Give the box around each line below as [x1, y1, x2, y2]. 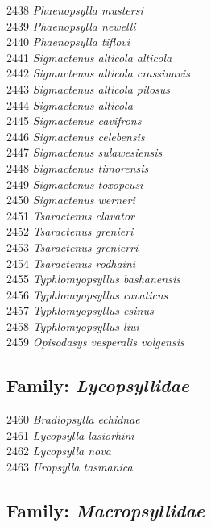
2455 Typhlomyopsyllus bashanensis [6, 270, 180, 287]
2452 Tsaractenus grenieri [6, 223, 134, 240]
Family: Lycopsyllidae [6, 373, 189, 398]
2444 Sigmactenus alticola [6, 96, 133, 113]
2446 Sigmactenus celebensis [6, 128, 145, 144]
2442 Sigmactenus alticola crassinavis [6, 65, 190, 82]
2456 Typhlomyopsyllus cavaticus [6, 286, 168, 303]
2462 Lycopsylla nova [6, 442, 111, 459]
